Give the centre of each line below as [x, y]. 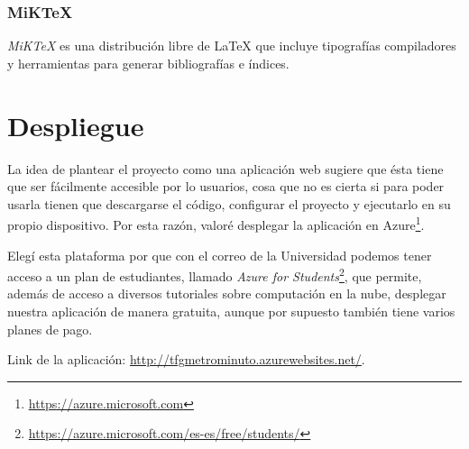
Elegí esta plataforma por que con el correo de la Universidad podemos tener [220, 255]
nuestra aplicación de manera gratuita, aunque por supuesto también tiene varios [231, 311]
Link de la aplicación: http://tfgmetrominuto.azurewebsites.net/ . [186, 359]
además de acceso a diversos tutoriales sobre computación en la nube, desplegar [227, 293]
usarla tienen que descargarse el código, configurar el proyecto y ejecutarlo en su [229, 203]
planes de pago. [50, 329]
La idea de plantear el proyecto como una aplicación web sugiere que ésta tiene [225, 168]
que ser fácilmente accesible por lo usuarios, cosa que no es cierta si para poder [226, 186]
